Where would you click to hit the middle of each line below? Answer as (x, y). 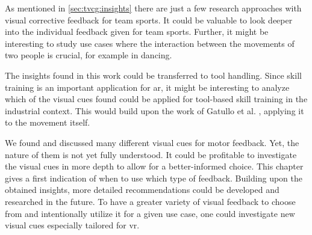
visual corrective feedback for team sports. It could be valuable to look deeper (149, 20)
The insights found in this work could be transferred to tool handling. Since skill (153, 75)
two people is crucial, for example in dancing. (89, 55)
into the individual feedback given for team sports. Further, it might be (137, 32)
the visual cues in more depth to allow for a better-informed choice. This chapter (154, 166)
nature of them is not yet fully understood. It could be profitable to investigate (151, 154)
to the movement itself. (48, 122)
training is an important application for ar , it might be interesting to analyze (147, 87)
